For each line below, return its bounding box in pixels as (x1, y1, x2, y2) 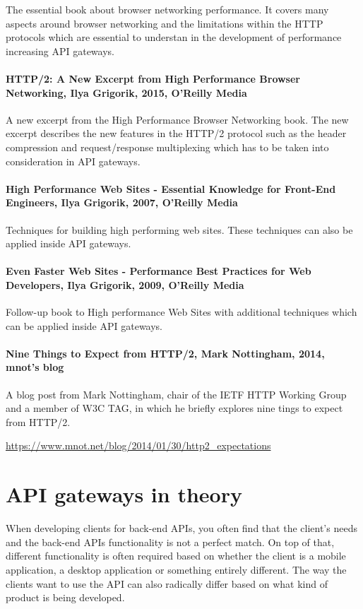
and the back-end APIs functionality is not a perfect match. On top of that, (6, 534, 335, 549)
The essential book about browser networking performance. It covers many (6, 2, 329, 16)
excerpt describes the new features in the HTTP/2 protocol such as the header (6, 126, 347, 141)
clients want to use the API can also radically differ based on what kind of (6, 576, 328, 591)
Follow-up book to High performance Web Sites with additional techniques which (6, 304, 357, 319)
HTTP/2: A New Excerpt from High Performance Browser (6, 71, 300, 85)
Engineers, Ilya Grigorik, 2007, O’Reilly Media (6, 195, 238, 210)
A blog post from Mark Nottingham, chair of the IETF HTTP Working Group (6, 386, 347, 401)
